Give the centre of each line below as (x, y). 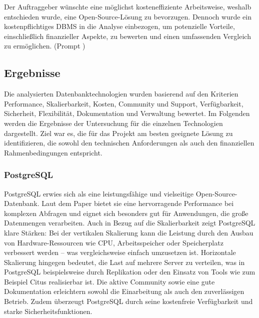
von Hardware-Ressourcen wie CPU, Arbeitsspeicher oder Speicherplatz (114, 242)
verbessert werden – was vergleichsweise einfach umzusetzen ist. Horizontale (120, 252)
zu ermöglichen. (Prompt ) (45, 46)
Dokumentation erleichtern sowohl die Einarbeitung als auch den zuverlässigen (124, 291)
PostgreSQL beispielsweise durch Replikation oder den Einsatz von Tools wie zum (130, 272)
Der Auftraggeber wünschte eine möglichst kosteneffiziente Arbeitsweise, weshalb (128, 6)
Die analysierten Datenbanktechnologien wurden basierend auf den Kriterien (121, 94)
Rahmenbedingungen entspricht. (53, 152)
